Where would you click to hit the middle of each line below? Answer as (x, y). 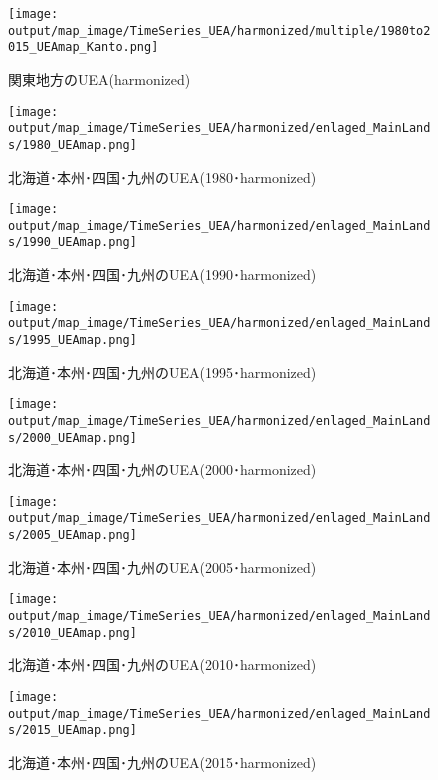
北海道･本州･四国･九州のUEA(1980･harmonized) (162, 176)
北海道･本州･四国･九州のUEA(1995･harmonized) (162, 371)
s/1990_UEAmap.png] (72, 242)
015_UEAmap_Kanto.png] (83, 47)
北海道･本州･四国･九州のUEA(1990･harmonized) (162, 274)
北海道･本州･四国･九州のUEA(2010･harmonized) (162, 664)
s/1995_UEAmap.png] (72, 340)
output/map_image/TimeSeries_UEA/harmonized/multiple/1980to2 (219, 30)
